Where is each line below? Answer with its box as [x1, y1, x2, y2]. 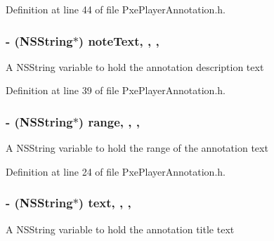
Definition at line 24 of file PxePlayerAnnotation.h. [6, 164, 226, 178]
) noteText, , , [78, 32, 159, 49]
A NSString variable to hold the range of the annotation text [6, 141, 268, 155]
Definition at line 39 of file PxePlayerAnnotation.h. [6, 83, 226, 98]
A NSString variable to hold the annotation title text [6, 221, 235, 236]
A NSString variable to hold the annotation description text [6, 59, 264, 74]
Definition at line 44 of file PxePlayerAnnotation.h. [6, 2, 226, 16]
